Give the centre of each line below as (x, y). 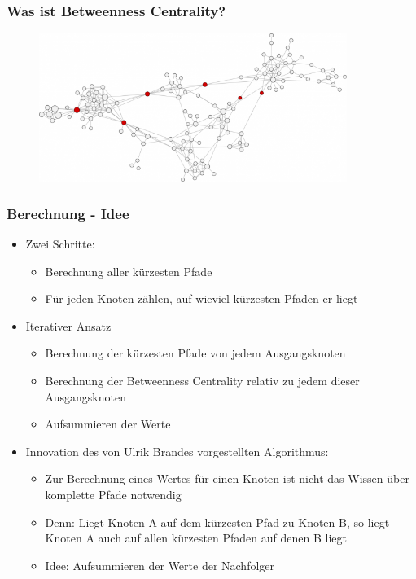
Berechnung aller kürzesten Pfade (129, 271)
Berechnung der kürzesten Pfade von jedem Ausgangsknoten (195, 353)
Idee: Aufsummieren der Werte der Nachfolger (160, 565)
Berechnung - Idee (68, 213)
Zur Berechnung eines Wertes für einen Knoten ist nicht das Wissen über (227, 478)
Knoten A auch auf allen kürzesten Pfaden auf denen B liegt (196, 538)
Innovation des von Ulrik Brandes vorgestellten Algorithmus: (177, 451)
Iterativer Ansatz (68, 325)
